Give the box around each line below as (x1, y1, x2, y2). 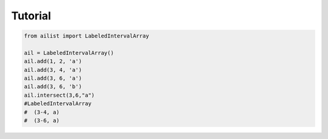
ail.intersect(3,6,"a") (24, 91, 95, 99)
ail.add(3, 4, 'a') (24, 66, 82, 73)
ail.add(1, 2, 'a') (24, 58, 82, 65)
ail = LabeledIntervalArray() (24, 49, 114, 56)
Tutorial (11, 9, 52, 22)
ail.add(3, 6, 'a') (24, 75, 82, 82)
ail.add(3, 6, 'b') (24, 83, 82, 90)
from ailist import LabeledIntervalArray (24, 33, 149, 39)
